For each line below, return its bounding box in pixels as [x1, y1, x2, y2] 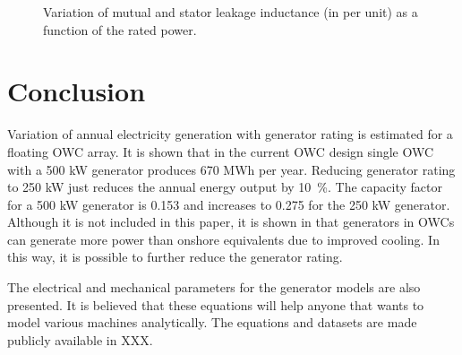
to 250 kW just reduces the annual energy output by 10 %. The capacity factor [7, 177, 442, 196]
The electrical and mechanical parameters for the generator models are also [7, 278, 421, 297]
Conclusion [7, 73, 146, 109]
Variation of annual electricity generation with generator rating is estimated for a [7, 125, 453, 143]
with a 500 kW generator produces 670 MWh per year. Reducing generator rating [7, 160, 456, 178]
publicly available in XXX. [7, 330, 153, 349]
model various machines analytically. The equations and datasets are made [7, 313, 417, 332]
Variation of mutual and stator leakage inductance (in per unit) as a [43, 3, 418, 21]
